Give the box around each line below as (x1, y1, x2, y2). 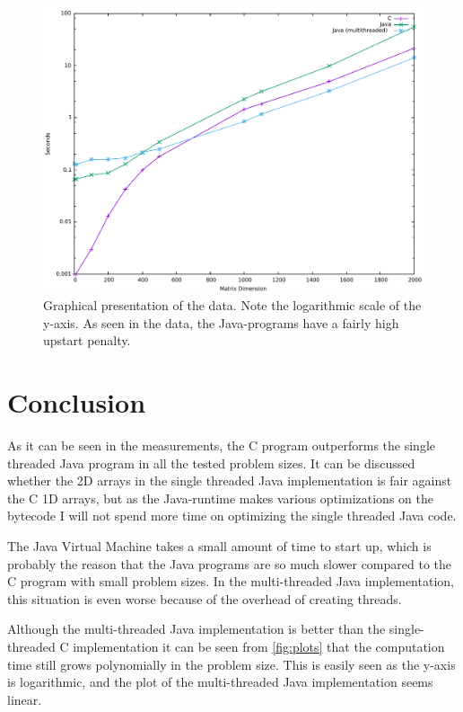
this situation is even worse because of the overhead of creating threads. (7, 589, 402, 608)
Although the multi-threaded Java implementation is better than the (7, 619, 386, 638)
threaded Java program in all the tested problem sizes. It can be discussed (7, 453, 415, 472)
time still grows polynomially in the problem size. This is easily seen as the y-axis (7, 654, 456, 673)
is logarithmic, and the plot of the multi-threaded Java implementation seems (7, 672, 433, 691)
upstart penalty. (43, 331, 131, 350)
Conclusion (7, 384, 146, 421)
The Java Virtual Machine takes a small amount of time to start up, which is (7, 537, 432, 556)
